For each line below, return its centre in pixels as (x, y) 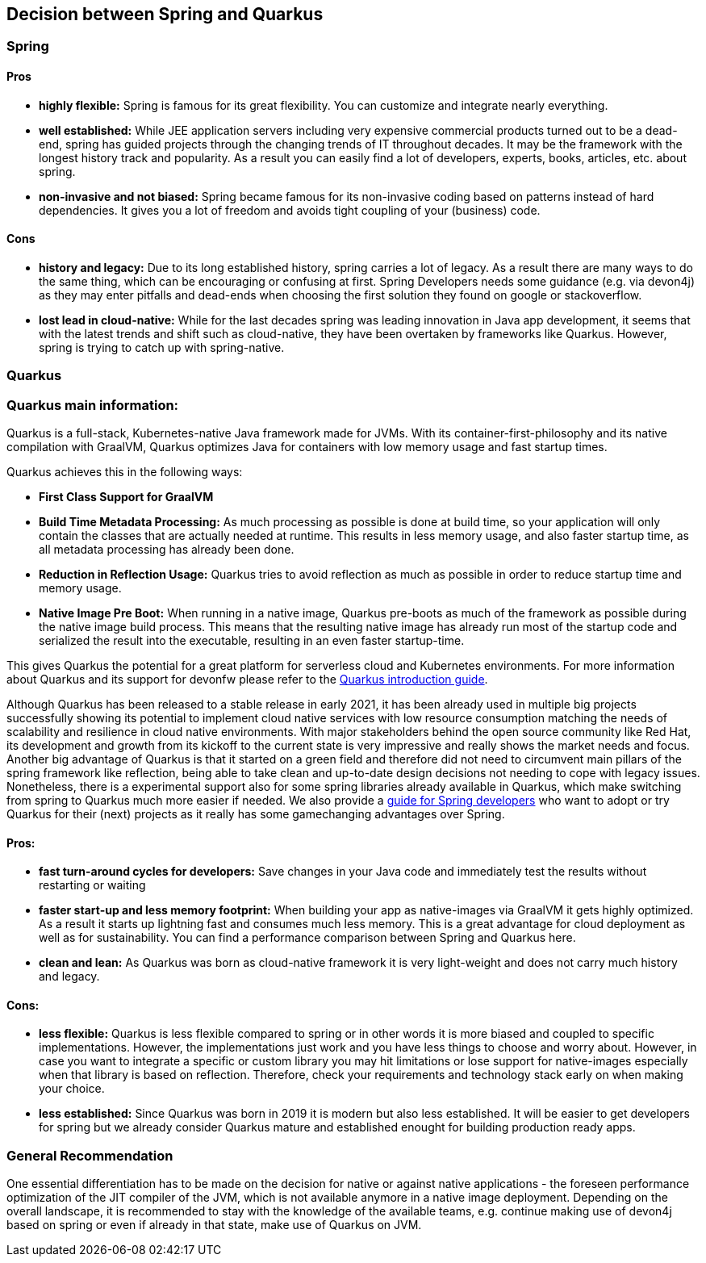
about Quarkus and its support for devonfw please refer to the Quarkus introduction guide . (247, 679)
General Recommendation (90, 1155)
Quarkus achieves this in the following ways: (125, 471)
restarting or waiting (92, 885)
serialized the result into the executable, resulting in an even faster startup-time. (252, 640)
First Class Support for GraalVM (126, 496)
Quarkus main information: (93, 405)
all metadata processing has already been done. (167, 549)
